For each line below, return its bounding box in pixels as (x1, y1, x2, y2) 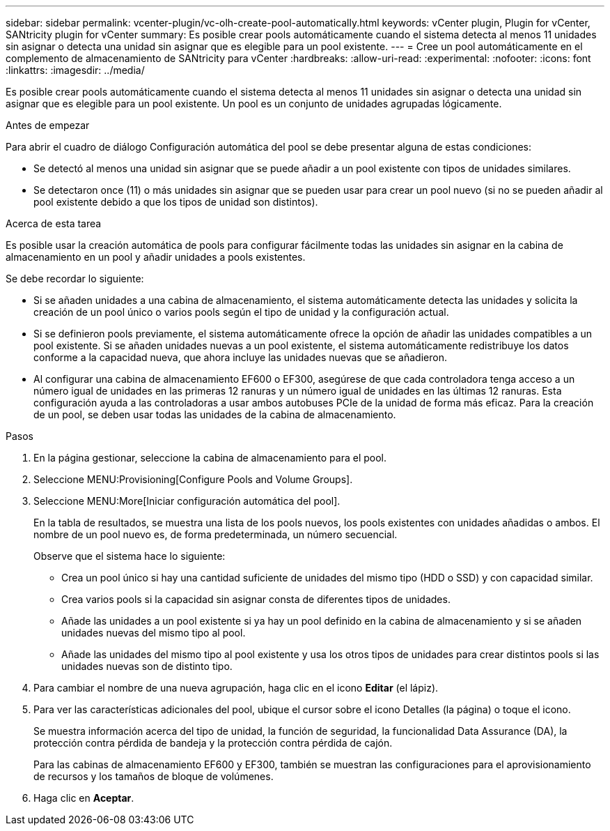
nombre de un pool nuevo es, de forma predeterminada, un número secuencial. (33, 528, 398, 540)
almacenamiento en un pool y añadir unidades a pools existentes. (6, 251, 306, 263)
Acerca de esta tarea (6, 218, 102, 229)
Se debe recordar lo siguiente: (6, 273, 144, 284)
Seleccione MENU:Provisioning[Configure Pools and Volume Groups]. (33, 473, 353, 485)
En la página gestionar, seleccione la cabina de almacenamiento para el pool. (33, 452, 387, 464)
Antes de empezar (6, 119, 90, 131)
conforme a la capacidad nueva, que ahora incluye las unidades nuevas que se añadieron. (33, 351, 447, 363)
